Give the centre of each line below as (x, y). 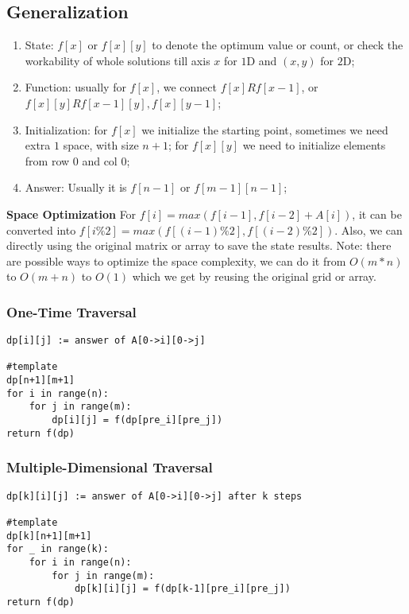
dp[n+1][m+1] (41, 381)
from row (47, 160)
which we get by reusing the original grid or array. (254, 276)
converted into (41, 229)
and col (100, 160)
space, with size (101, 145)
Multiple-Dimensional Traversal (110, 467)
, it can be (377, 214)
